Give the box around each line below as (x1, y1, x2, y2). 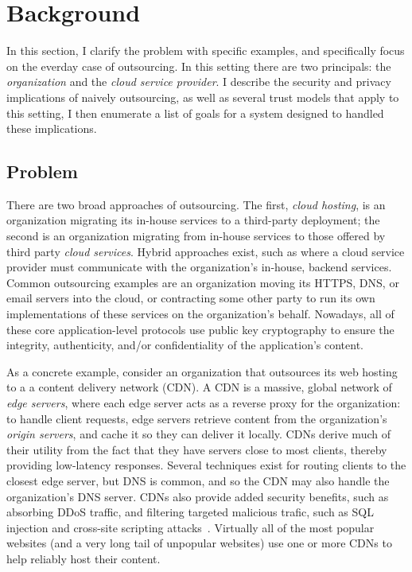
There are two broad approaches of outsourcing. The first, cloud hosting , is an (6, 196, 386, 212)
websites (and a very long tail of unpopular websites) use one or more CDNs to (6, 535, 392, 551)
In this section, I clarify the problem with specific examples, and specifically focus (6, 42, 405, 59)
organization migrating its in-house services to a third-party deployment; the (6, 212, 380, 228)
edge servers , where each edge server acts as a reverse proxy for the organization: (6, 395, 401, 411)
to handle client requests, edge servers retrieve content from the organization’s (6, 410, 387, 426)
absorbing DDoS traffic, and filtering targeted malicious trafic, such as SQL (6, 504, 374, 520)
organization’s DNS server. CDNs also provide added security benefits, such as (6, 488, 389, 504)
